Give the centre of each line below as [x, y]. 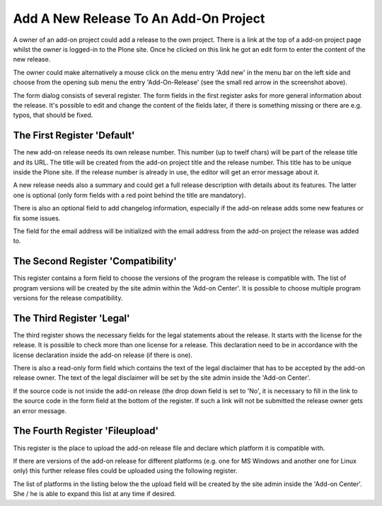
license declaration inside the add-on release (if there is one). [103, 355]
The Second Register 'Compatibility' [95, 261]
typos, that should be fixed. [53, 115]
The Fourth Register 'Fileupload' [86, 431]
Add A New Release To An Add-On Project [139, 18]
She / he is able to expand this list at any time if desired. [94, 494]
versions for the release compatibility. [68, 298]
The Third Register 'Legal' [71, 318]
